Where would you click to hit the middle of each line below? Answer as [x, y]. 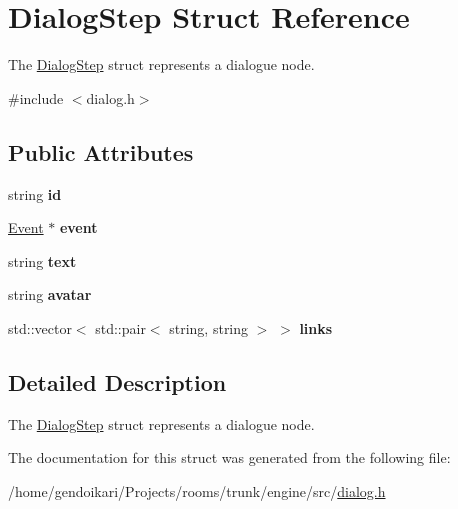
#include [36, 97]
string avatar [50, 294]
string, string [209, 327]
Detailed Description [117, 381]
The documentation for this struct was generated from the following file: [229, 457]
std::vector [40, 327]
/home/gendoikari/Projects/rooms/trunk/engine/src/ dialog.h [197, 490]
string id [35, 193]
